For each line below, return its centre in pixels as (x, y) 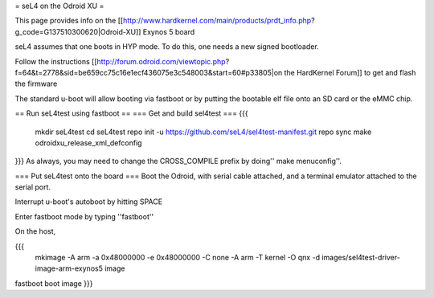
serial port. (33, 187)
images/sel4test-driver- (361, 258)
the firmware (36, 84)
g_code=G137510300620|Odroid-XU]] (78, 31)
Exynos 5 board (169, 31)
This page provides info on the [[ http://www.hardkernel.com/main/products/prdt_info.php (163, 21)
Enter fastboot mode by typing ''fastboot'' (84, 216)
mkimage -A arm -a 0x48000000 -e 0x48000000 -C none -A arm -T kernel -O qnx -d (178, 258)
